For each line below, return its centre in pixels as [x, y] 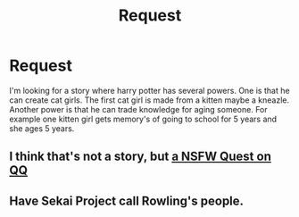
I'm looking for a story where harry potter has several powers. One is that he [149, 90]
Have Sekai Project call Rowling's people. [126, 200]
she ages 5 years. [42, 128]
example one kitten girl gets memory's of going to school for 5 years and [143, 119]
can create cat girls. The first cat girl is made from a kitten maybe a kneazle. [149, 100]
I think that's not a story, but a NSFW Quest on [141, 157]
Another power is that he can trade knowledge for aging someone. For [138, 109]
